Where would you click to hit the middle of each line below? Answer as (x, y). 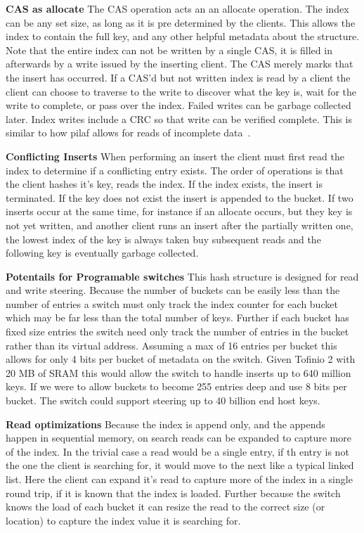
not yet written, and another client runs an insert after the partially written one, (180, 225)
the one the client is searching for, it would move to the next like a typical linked (180, 465)
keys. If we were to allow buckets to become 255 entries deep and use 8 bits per (176, 386)
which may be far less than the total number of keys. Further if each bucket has (177, 317)
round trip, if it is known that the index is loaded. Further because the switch (173, 493)
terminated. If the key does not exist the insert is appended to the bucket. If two (180, 197)
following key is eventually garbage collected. (102, 253)
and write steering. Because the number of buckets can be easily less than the (173, 290)
